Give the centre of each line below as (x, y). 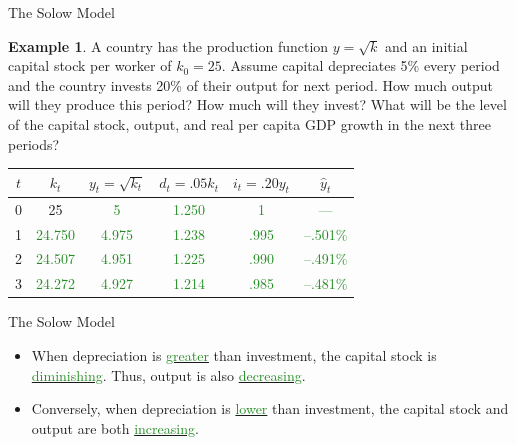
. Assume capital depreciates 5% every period (360, 65)
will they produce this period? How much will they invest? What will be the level (257, 104)
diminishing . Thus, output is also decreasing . (168, 374)
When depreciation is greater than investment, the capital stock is (234, 354)
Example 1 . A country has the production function (168, 45)
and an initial (426, 45)
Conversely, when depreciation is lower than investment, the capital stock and (270, 408)
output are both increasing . (115, 427)
